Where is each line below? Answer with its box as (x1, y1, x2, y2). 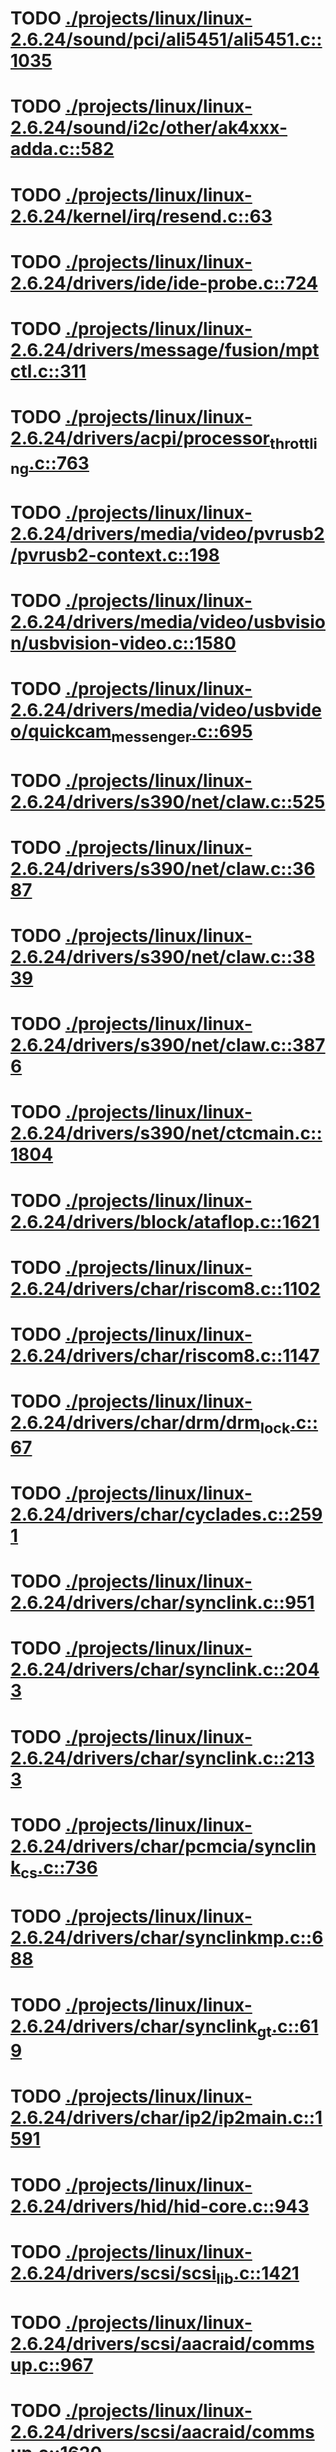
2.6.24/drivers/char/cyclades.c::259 (10, 1503, 323, 1526)
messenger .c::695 (111, 720, 253, 746)
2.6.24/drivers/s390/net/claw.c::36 (10, 857, 316, 880)
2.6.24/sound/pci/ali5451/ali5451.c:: (10, 28, 323, 51)
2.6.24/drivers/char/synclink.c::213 (10, 1747, 315, 1769)
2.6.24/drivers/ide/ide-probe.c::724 (10, 272, 319, 294)
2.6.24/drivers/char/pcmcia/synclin (10, 1835, 317, 1857)
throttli (269, 433, 318, 453)
